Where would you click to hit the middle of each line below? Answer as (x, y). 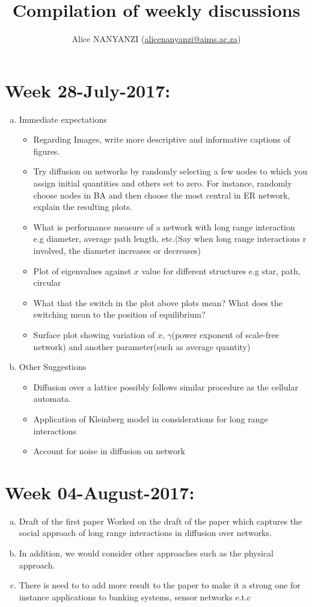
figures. (47, 151)
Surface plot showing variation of (94, 334)
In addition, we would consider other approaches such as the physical (146, 553)
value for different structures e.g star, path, (221, 270)
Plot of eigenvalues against (82, 270)
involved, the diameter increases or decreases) (117, 250)
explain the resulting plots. (83, 207)
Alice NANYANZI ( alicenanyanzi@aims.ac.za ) (156, 39)
